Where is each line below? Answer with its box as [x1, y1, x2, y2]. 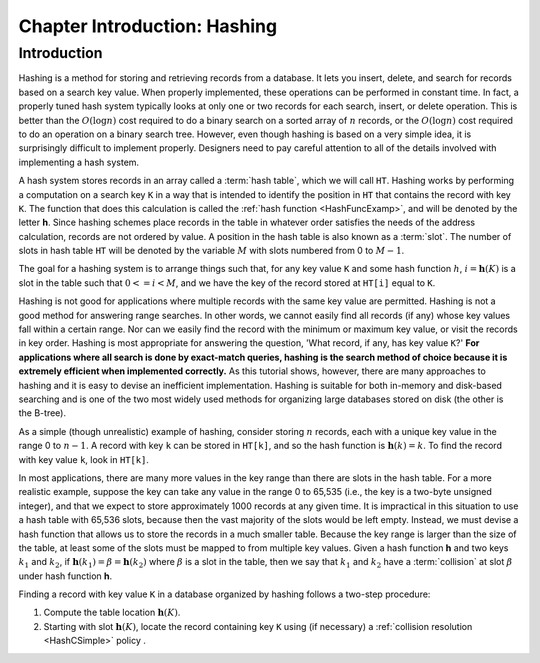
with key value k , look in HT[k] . [18, 453, 150, 465]
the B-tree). [18, 407, 67, 419]
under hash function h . [18, 570, 113, 582]
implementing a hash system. [18, 156, 140, 168]
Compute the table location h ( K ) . [43, 606, 181, 619]
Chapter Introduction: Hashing [18, 15, 278, 37]
